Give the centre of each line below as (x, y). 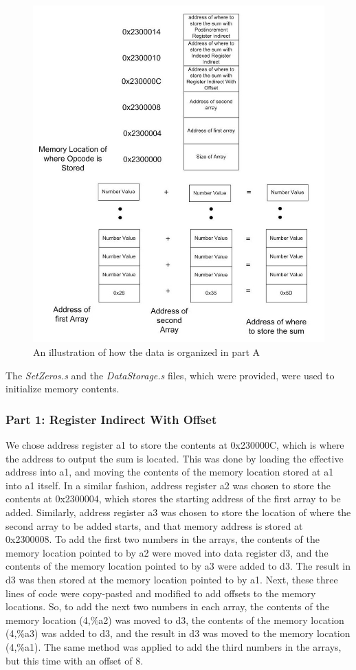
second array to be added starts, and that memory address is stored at (154, 525)
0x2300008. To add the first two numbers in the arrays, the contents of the (163, 539)
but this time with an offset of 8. (75, 660)
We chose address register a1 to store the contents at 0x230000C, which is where (175, 445)
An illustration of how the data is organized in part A (147, 352)
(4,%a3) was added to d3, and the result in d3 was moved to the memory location (178, 633)
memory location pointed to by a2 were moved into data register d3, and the (167, 552)
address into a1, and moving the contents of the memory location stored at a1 (170, 472)
